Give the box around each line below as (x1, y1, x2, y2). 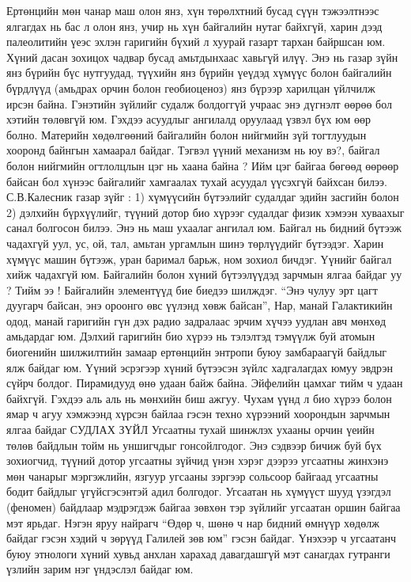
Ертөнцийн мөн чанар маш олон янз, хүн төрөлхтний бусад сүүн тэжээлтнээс (6, 2, 379, 18)
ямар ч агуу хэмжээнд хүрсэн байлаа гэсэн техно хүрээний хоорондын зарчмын (6, 405, 390, 422)
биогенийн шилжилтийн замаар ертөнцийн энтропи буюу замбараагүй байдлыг (6, 344, 387, 360)
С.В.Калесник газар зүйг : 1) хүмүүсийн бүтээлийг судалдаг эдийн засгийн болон (6, 188, 399, 205)
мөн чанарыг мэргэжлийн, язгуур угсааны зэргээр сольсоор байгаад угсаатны (6, 467, 379, 484)
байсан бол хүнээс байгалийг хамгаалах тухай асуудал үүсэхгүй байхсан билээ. (6, 173, 387, 189)
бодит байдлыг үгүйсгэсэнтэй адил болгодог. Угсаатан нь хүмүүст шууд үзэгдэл (6, 483, 391, 500)
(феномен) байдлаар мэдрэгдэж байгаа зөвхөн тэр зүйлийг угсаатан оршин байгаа (6, 499, 401, 515)
